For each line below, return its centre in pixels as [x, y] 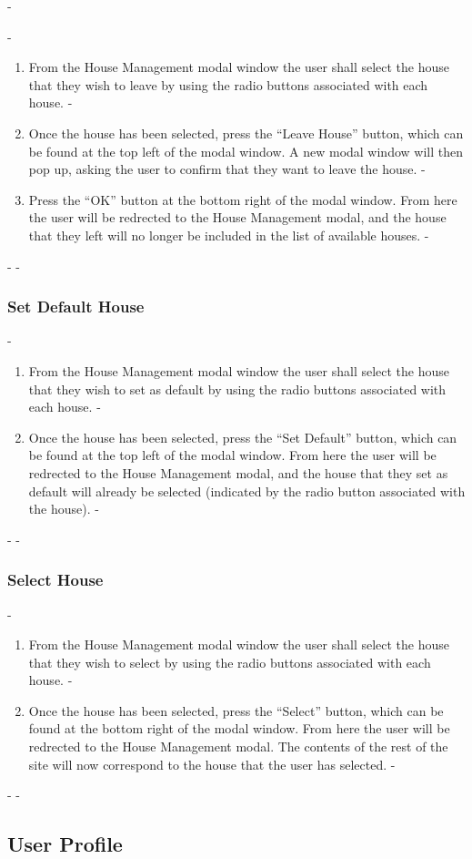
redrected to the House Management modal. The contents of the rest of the [238, 747]
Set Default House [76, 307]
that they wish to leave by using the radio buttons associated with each [228, 84]
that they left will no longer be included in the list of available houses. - [229, 235]
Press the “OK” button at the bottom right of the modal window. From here [243, 199]
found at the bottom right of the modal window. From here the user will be [239, 728]
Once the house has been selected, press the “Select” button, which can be [236, 710]
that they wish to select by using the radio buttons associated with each [230, 662]
